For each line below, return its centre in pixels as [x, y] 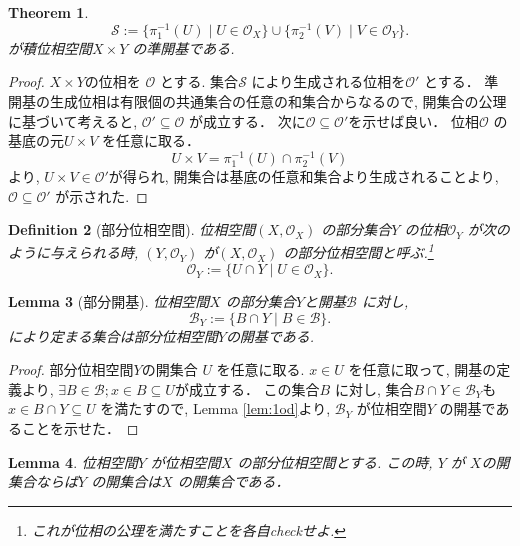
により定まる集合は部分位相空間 [113, 335]
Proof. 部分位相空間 [71, 369]
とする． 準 [461, 81]
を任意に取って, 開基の [422, 369]
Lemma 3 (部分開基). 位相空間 [109, 301]
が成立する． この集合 [247, 388]
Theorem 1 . [48, 12]
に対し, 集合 [374, 388]
